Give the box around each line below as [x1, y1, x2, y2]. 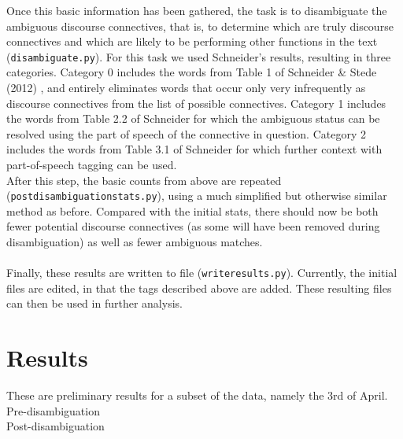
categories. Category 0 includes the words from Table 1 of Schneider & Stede [6, 64, 377, 80]
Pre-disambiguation [6, 402, 100, 419]
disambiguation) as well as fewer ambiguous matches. [6, 234, 263, 250]
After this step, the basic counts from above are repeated [6, 172, 282, 188]
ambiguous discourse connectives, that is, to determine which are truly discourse [6, 17, 394, 34]
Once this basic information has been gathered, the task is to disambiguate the [6, 2, 387, 18]
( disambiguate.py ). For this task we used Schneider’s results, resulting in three [6, 48, 391, 65]
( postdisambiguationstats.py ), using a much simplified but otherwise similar [6, 187, 387, 204]
